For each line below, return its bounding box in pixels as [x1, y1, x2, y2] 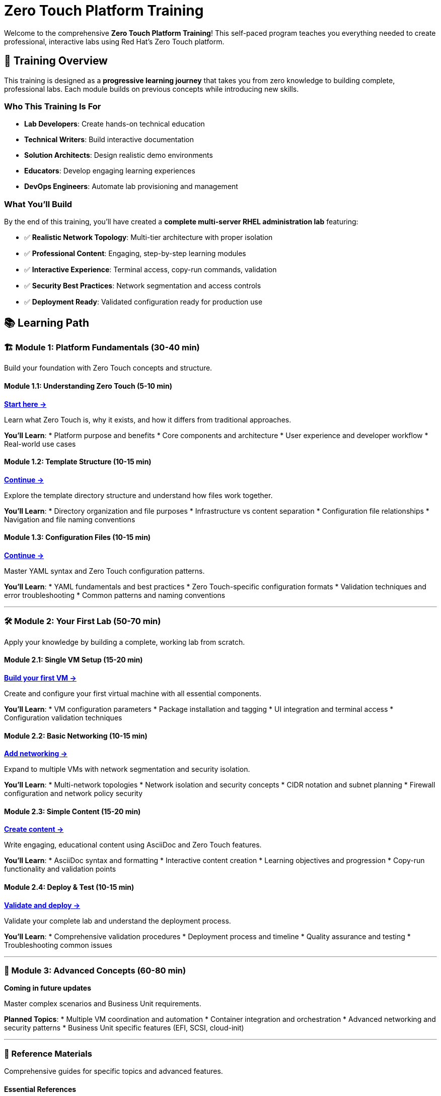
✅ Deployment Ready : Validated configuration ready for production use [24, 297, 263, 307]
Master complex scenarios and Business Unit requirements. [4, 999, 201, 1008]
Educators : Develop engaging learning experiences [24, 166, 195, 175]
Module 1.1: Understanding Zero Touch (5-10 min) [4, 381, 172, 390]
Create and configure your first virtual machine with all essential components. [4, 689, 261, 698]
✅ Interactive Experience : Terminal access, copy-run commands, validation [24, 265, 277, 274]
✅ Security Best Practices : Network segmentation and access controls [24, 281, 261, 290]
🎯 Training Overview [4, 54, 108, 68]
